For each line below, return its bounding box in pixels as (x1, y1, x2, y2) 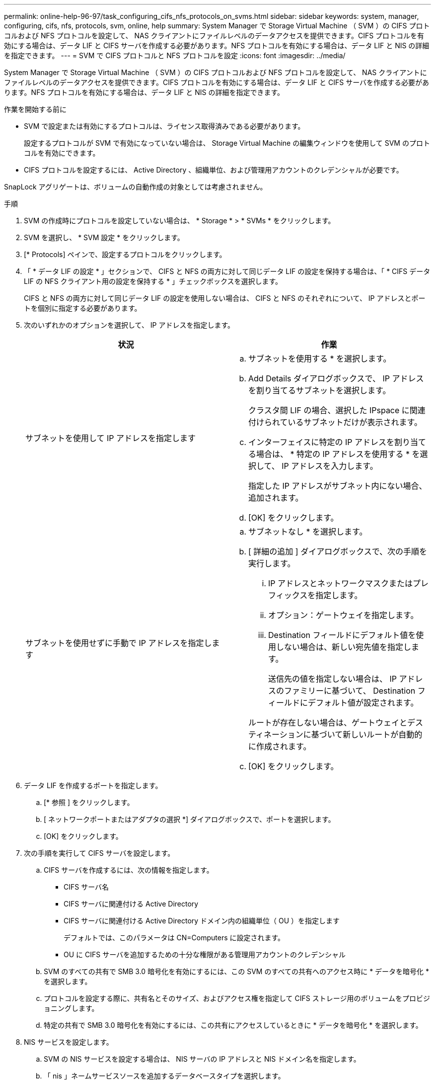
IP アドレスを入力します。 (282, 461, 378, 471)
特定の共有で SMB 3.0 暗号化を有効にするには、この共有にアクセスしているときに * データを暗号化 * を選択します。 (44, 1021, 423, 1029)
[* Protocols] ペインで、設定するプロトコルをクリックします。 (24, 250, 226, 259)
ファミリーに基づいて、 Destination (284, 686, 416, 696)
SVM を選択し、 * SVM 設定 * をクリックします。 (24, 233, 184, 242)
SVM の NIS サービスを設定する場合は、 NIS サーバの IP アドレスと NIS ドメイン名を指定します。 (44, 1055, 361, 1063)
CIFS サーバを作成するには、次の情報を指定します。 (44, 866, 214, 874)
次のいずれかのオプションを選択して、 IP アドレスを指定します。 (24, 321, 235, 329)
